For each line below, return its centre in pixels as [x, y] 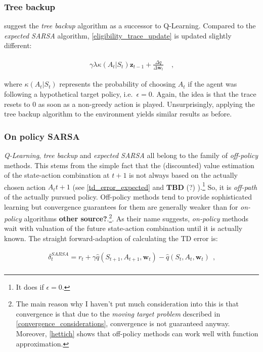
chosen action [25, 187]
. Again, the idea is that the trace [204, 93]
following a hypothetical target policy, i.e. [69, 93]
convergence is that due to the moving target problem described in [118, 313]
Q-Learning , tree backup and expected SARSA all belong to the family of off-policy [131, 155]
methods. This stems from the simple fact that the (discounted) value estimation [129, 165]
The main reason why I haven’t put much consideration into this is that [127, 304]
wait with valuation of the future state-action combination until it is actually [123, 228]
